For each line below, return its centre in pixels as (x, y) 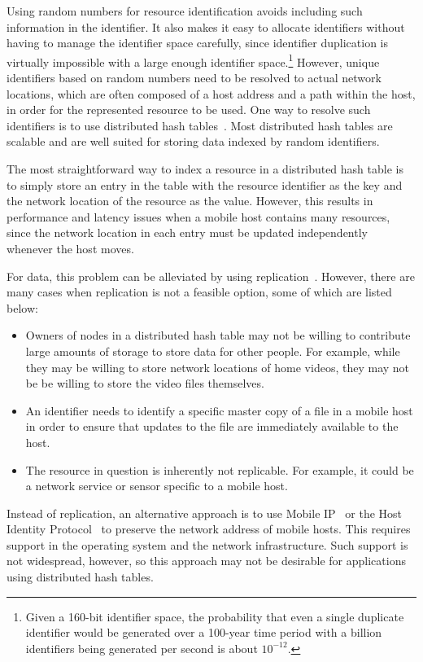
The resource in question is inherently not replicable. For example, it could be (220, 469)
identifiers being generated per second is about (142, 648)
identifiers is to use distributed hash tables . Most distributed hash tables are (200, 125)
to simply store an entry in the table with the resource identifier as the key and (205, 184)
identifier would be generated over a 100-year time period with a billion (204, 632)
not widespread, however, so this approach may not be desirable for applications (206, 561)
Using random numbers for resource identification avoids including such (185, 11)
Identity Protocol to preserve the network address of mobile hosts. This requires (209, 529)
